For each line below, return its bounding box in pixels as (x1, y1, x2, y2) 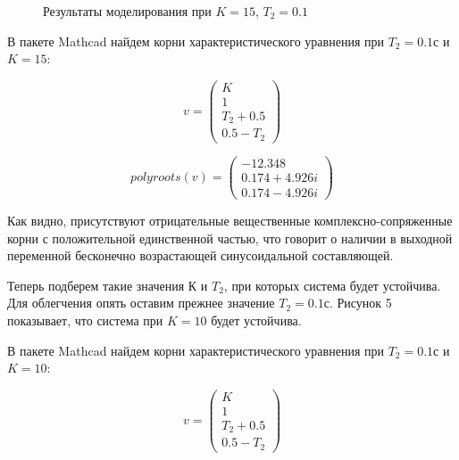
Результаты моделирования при (43, 2, 212, 20)
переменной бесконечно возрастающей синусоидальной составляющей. (7, 246, 394, 265)
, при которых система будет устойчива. (223, 275, 441, 294)
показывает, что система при (7, 311, 163, 329)
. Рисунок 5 (329, 293, 392, 312)
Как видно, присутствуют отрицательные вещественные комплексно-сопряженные (7, 211, 453, 230)
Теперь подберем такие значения (7, 275, 185, 294)
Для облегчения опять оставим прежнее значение (7, 293, 275, 312)
